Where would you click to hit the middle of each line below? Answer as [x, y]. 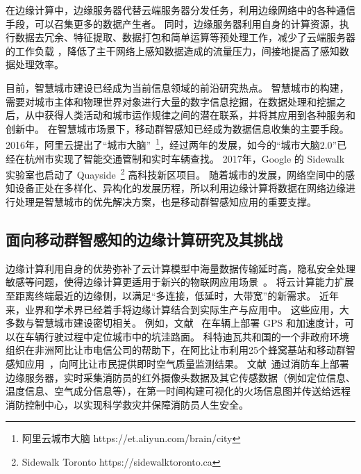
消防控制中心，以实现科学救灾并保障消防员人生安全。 [127, 404]
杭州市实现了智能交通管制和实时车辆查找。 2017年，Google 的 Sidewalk [185, 158]
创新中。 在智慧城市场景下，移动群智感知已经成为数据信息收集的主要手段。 [177, 128]
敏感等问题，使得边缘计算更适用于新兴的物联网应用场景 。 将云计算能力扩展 [180, 282]
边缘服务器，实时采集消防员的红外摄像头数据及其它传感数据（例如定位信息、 [180, 377]
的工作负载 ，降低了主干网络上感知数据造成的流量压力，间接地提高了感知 [173, 50]
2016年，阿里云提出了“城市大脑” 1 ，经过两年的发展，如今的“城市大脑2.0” [171, 144]
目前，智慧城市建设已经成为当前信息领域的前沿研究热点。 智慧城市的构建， [177, 87]
